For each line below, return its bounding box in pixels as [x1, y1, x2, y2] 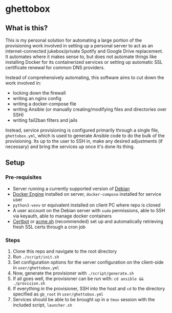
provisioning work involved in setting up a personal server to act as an [5, 43, 154, 49]
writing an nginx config [12, 96, 61, 101]
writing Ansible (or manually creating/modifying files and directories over [12, 106, 167, 112]
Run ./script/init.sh [12, 253, 59, 260]
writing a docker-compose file [12, 101, 77, 107]
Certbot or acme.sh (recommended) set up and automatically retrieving [12, 218, 164, 224]
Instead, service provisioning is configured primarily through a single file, [5, 127, 160, 133]
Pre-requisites [5, 174, 42, 181]
